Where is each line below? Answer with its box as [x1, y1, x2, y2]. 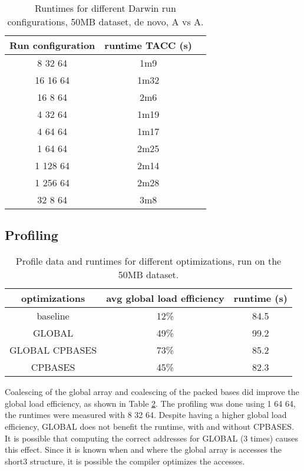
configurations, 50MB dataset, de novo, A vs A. [7, 15, 204, 28]
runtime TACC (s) [104, 38, 192, 52]
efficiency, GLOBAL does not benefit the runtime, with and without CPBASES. [5, 420, 295, 432]
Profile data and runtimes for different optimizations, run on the [15, 254, 282, 268]
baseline [37, 309, 70, 323]
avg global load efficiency [106, 291, 224, 305]
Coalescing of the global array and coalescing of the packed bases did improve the [5, 386, 299, 398]
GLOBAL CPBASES [9, 343, 97, 357]
